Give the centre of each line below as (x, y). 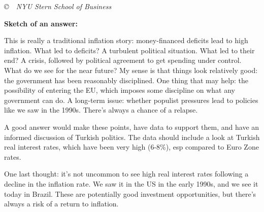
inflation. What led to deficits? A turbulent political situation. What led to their (129, 50)
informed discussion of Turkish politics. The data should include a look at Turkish (132, 137)
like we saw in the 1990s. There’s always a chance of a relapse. (101, 110)
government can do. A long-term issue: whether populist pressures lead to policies (131, 100)
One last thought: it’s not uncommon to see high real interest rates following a (126, 174)
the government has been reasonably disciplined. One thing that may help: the (126, 80)
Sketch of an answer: (41, 23)
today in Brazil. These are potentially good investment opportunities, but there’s (130, 193)
